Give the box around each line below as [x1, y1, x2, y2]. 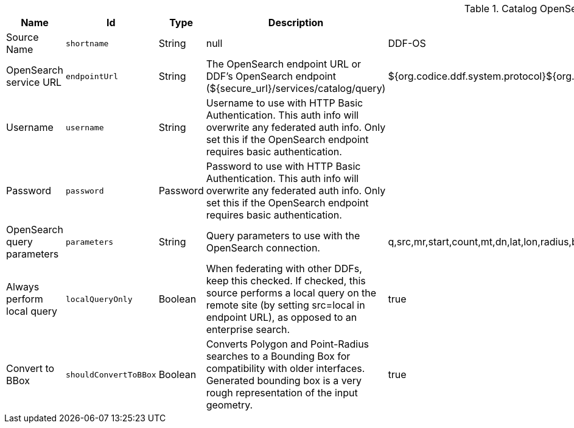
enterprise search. [206, 323, 290, 335]
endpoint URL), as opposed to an [206, 311, 357, 323]
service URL [6, 76, 62, 88]
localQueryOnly [65, 294, 133, 304]
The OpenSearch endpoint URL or [206, 58, 362, 70]
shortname [65, 38, 109, 48]
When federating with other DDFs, [206, 262, 362, 275]
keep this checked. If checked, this [206, 275, 366, 287]
